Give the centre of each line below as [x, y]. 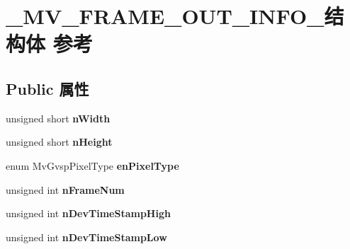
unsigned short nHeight [59, 142]
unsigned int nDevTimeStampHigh [88, 213]
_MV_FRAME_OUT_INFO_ [165, 16]
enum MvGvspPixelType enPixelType [92, 165]
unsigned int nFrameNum [65, 189]
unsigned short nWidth [58, 118]
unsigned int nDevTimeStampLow [86, 237]
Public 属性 [47, 88]
